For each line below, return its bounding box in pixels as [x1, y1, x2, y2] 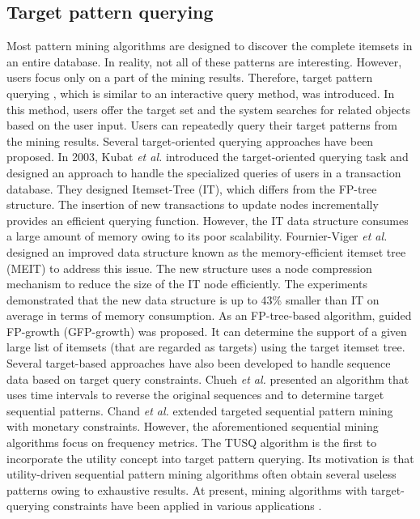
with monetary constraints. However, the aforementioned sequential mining [6, 418, 379, 435]
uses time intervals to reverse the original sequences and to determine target [6, 386, 384, 403]
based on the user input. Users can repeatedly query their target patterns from [6, 117, 397, 134]
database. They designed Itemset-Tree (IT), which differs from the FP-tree [6, 180, 377, 197]
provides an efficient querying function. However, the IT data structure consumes [6, 211, 409, 228]
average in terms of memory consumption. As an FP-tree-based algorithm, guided [6, 307, 412, 324]
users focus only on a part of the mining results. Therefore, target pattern [6, 69, 373, 86]
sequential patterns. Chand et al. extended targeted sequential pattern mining [6, 402, 393, 419]
